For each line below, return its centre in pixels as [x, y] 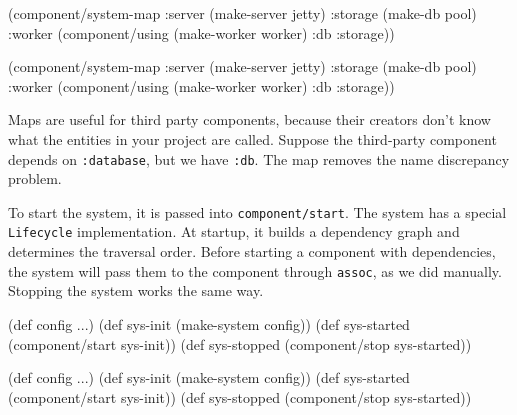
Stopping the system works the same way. [136, 290]
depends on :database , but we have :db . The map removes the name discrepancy [259, 158]
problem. [35, 178]
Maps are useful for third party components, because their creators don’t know [249, 119]
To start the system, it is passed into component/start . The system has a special [257, 211]
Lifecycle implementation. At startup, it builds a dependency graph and [234, 231]
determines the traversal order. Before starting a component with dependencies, [252, 251]
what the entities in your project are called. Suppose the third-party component [252, 138]
